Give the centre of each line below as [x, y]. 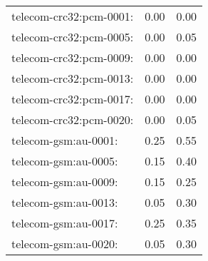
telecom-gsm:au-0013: [65, 202]
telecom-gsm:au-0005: [65, 161]
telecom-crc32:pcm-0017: [73, 99]
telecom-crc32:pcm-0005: [73, 37]
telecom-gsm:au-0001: [65, 140]
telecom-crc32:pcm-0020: [73, 119]
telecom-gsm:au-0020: [65, 244]
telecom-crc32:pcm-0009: [73, 57]
